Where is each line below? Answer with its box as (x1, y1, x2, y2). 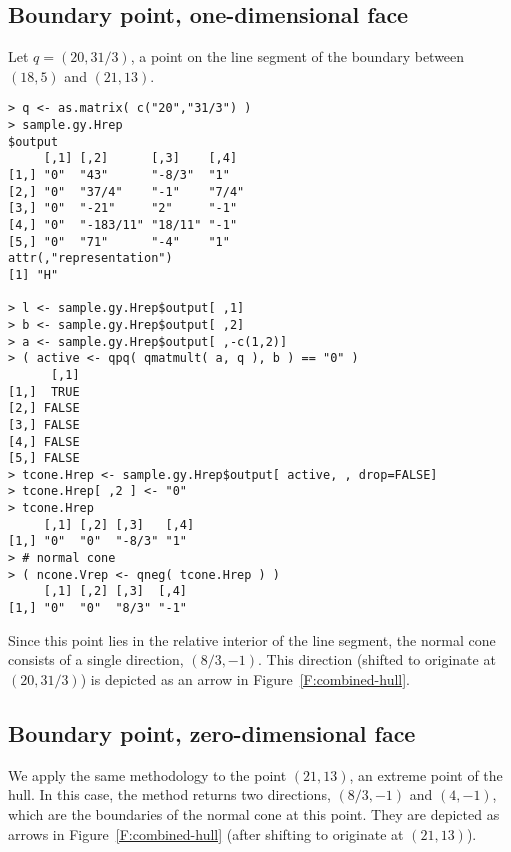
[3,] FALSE (8, 417, 80, 432)
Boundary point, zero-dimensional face (8, 717, 416, 748)
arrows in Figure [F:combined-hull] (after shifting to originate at (8, 823, 404, 844)
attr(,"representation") (8, 251, 173, 266)
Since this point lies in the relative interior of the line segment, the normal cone (8, 629, 496, 650)
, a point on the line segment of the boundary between (130, 46, 465, 67)
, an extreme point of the (349, 764, 503, 785)
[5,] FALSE (8, 451, 80, 466)
